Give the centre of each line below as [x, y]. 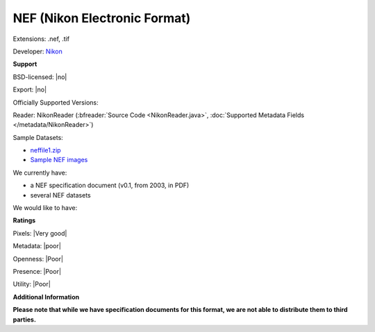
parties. [24, 320]
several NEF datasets [60, 195]
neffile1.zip [46, 150]
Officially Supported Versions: [56, 102]
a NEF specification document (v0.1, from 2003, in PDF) [110, 185]
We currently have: [40, 173]
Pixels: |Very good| [40, 233]
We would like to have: [45, 208]
